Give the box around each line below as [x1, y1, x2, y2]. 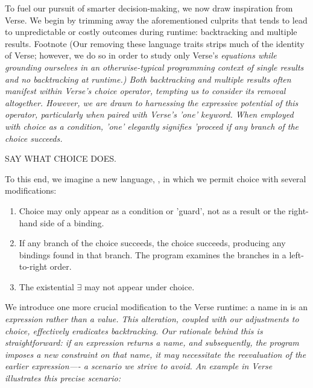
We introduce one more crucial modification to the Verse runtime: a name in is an [5, 301, 308, 313]
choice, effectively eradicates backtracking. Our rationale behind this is [5, 324, 263, 337]
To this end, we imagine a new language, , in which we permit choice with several [5, 172, 306, 185]
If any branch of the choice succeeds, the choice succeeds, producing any [19, 237, 286, 249]
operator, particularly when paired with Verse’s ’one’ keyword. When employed [5, 108, 294, 121]
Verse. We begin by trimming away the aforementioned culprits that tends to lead [5, 13, 308, 26]
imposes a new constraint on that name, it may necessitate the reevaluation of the [5, 348, 306, 360]
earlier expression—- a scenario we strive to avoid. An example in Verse [5, 360, 273, 372]
